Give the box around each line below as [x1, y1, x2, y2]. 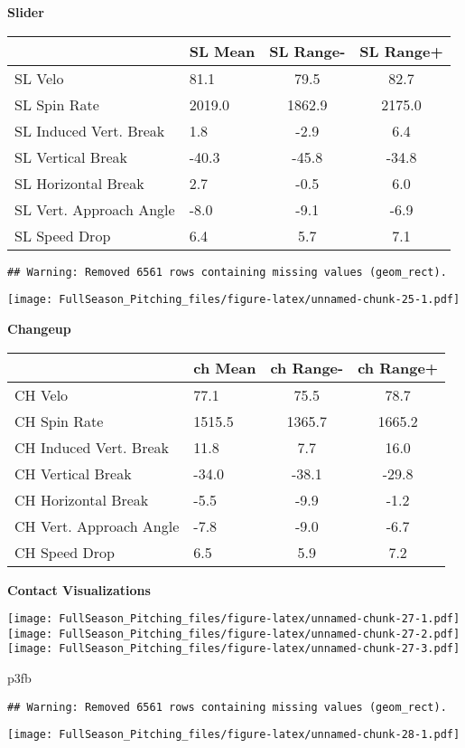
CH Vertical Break [14, 462, 132, 484]
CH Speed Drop [14, 541, 115, 563]
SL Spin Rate [14, 93, 99, 115]
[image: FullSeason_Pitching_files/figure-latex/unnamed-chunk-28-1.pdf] [7, 728, 460, 742]
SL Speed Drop [14, 224, 111, 246]
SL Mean [189, 40, 256, 62]
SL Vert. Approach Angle [14, 198, 175, 220]
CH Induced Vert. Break [14, 436, 169, 458]
